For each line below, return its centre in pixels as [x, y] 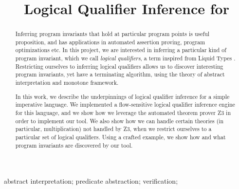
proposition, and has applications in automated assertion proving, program [110, 42]
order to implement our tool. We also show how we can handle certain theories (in [119, 121]
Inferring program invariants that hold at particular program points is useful [112, 34]
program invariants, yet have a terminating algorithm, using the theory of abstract [120, 74]
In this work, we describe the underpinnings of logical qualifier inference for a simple [122, 96]
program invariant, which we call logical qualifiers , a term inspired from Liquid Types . [125, 58]
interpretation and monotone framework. [67, 83]
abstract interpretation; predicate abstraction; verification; [91, 181]
